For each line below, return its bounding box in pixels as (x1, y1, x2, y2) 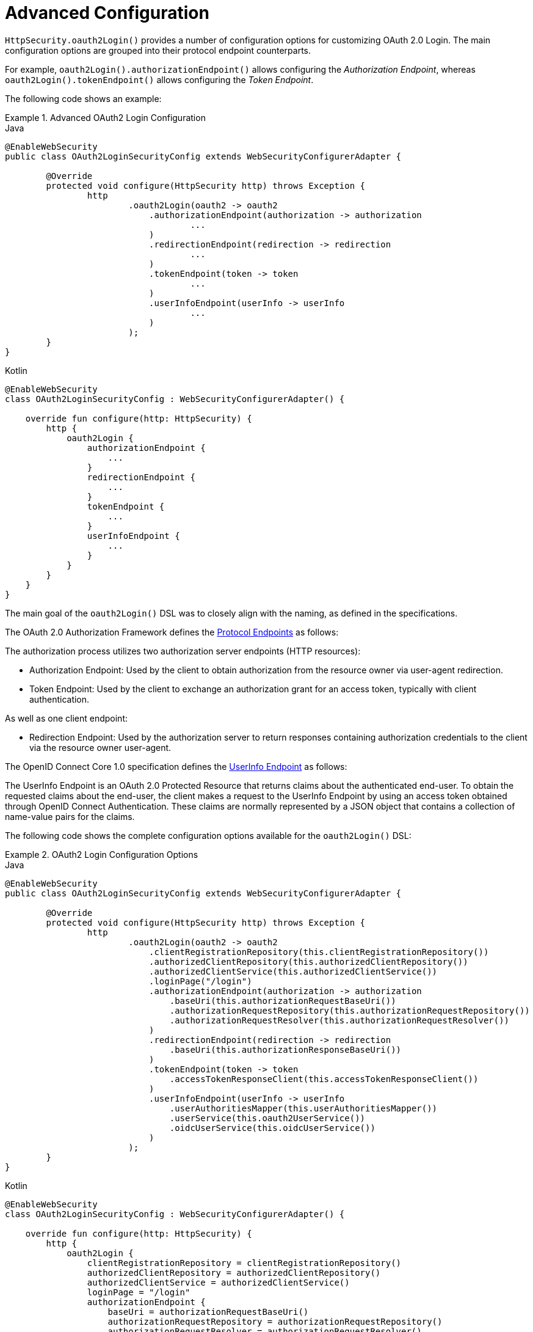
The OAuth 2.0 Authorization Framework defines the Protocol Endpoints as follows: (5, 626, 339, 637)
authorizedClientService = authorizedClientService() (87, 1277, 350, 1287)
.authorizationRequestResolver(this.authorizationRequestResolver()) (169, 1015, 510, 1025)
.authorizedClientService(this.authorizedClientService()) (149, 966, 438, 976)
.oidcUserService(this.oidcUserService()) (169, 1122, 375, 1133)
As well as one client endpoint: (5, 712, 128, 723)
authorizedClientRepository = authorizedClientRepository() (87, 1267, 381, 1278)
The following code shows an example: (5, 93, 162, 104)
